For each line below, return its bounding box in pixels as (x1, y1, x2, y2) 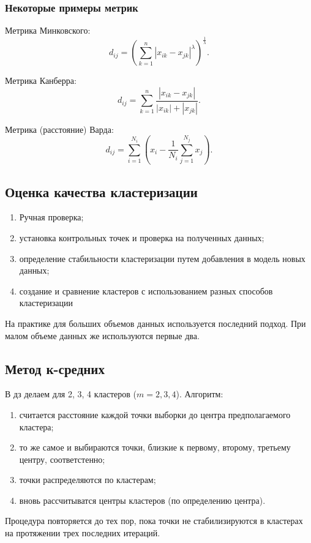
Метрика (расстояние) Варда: (5, 122, 114, 135)
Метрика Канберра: (5, 74, 77, 87)
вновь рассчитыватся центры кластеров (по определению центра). (19, 493, 266, 506)
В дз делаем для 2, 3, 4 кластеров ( (5, 388, 137, 400)
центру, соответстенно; (19, 452, 105, 465)
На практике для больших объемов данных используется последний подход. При (5, 316, 306, 329)
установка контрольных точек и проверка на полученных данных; (19, 231, 264, 244)
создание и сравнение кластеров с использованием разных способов (19, 284, 273, 297)
